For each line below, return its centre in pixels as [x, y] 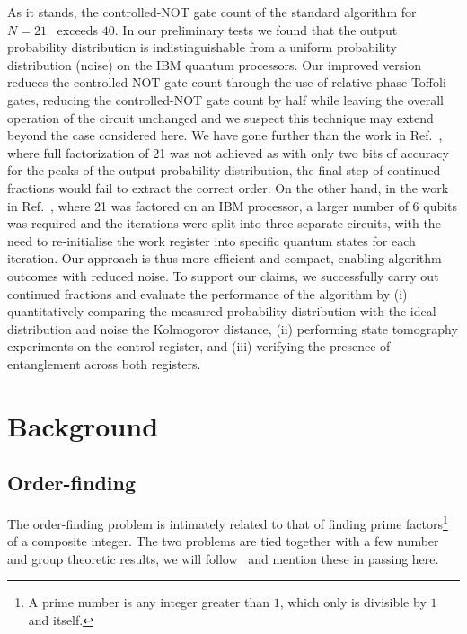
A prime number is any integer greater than [149, 602]
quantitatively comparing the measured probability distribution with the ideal [222, 311]
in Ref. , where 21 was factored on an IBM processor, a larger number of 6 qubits [233, 205]
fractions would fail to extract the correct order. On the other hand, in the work [228, 187]
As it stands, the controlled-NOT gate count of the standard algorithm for [212, 12]
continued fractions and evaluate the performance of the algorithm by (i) [207, 293]
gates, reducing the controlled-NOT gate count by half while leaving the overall [225, 99]
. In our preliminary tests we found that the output [256, 29]
